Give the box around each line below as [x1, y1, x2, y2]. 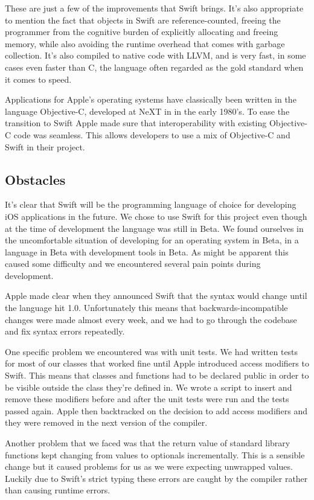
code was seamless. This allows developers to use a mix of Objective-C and [13, 128, 290, 141]
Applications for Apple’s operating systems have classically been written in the [5, 93, 296, 106]
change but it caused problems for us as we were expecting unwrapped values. [5, 460, 293, 473]
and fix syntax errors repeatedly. [5, 325, 125, 338]
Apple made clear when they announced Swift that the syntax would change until [5, 289, 307, 302]
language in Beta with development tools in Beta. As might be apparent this [5, 245, 289, 258]
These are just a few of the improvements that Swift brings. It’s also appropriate [5, 2, 304, 14]
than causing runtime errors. [5, 484, 111, 496]
